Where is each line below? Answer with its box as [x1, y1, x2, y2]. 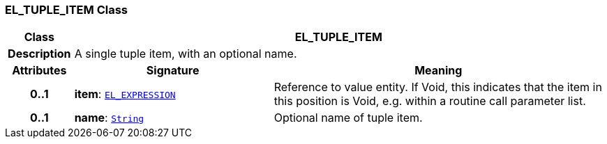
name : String [74, 111, 144, 125]
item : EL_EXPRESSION [74, 87, 176, 102]
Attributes [12, 63, 67, 78]
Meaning [414, 63, 463, 78]
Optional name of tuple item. [273, 111, 423, 125]
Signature [146, 63, 200, 78]
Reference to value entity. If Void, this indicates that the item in [273, 80, 602, 95]
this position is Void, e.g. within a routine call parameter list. [273, 94, 586, 109]
